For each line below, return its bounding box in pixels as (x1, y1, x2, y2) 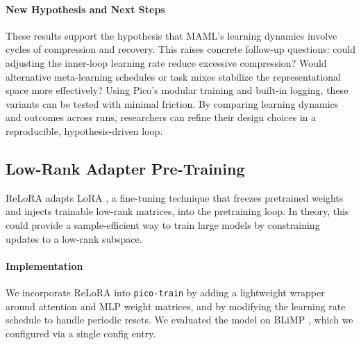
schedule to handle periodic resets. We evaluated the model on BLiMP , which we (6, 312, 353, 327)
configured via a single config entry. (6, 326, 156, 340)
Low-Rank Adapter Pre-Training (6, 157, 245, 179)
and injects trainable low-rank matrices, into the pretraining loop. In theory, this (6, 204, 349, 218)
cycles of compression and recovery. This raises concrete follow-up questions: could (6, 42, 355, 56)
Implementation (6, 258, 83, 273)
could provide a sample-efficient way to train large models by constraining (6, 217, 320, 232)
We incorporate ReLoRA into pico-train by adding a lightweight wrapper (6, 284, 325, 299)
